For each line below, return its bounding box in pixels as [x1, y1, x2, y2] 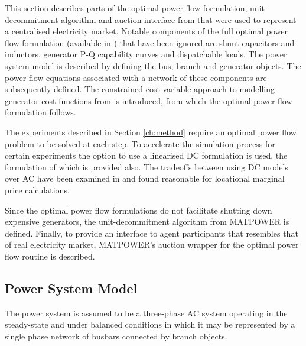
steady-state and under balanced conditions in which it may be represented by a [5, 318, 295, 331]
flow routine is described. [5, 250, 95, 262]
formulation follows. [5, 106, 76, 118]
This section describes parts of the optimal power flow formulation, [5, 2, 248, 14]
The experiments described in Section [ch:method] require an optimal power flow [5, 125, 297, 138]
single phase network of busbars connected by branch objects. [5, 329, 227, 342]
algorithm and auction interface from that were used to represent [61, 13, 297, 25]
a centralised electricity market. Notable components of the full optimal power [5, 25, 288, 37]
